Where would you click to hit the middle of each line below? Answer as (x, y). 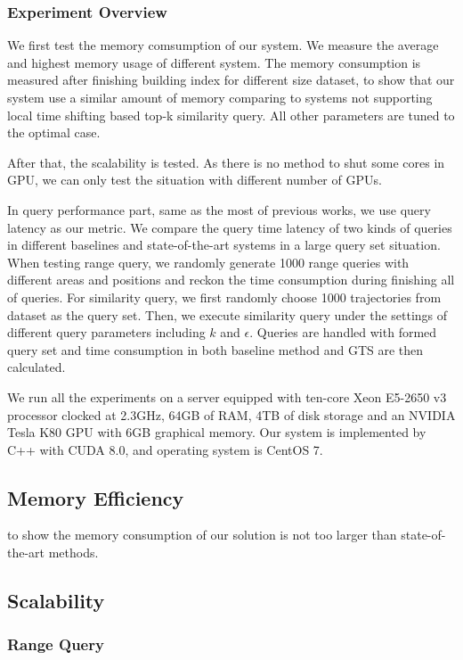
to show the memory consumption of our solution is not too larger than (202, 535)
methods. (73, 553)
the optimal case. (54, 132)
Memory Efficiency (96, 497)
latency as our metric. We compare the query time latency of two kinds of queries (230, 227)
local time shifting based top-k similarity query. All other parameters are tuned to (231, 115)
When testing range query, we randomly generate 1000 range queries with (208, 262)
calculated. (37, 367)
